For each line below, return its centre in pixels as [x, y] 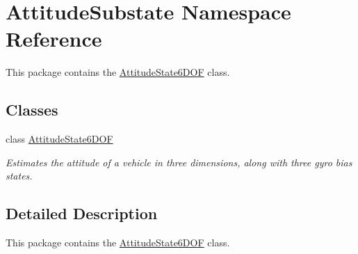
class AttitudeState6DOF [59, 139]
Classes [32, 110]
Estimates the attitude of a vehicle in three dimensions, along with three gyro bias [179, 162]
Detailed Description [82, 213]
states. [19, 176]
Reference [54, 39]
